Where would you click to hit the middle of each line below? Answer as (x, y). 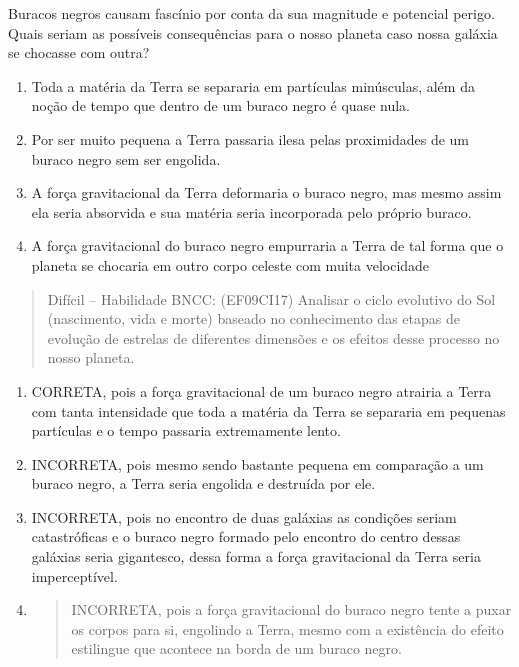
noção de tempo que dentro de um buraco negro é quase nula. (220, 105)
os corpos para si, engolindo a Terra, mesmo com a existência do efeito (287, 628)
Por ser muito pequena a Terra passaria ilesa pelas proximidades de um (250, 138)
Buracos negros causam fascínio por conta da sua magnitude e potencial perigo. (251, 13)
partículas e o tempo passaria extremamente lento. (186, 430)
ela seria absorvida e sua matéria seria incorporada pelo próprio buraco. (251, 211)
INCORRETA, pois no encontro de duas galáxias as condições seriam (244, 516)
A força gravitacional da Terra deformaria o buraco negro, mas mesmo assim (266, 192)
